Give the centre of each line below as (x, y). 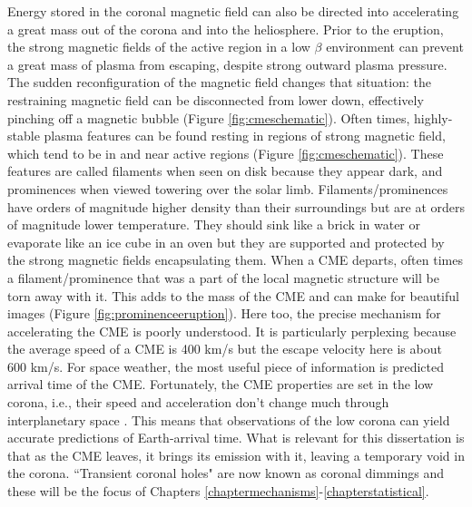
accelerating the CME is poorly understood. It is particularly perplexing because (232, 331)
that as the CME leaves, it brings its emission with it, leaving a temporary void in (236, 455)
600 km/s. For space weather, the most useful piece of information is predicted (226, 366)
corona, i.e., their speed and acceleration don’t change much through (198, 402)
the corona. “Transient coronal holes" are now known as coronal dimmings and (226, 473)
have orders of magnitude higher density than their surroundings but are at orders (236, 206)
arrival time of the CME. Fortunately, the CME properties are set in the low (221, 384)
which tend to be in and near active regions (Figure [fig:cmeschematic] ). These (226, 153)
